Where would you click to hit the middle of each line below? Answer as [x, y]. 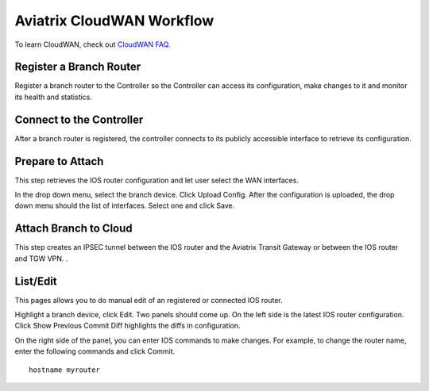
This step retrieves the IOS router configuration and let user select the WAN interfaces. [157, 180]
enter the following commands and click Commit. [95, 351]
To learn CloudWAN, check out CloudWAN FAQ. [93, 44]
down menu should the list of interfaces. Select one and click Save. [125, 205]
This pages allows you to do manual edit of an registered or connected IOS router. [149, 300]
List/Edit [36, 281]
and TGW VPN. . [41, 259]
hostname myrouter [65, 370]
